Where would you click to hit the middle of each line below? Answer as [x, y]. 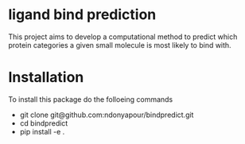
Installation [46, 78]
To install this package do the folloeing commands [91, 99]
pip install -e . [42, 131]
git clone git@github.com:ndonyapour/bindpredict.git [107, 115]
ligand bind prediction [82, 15]
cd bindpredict [44, 123]
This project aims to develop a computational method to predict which [123, 37]
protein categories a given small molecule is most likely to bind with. [120, 45]
